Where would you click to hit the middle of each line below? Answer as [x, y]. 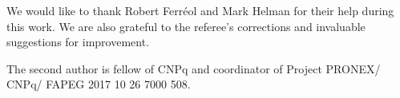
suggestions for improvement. [78, 42]
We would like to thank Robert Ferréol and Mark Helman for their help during [200, 10]
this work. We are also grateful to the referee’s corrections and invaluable [186, 26]
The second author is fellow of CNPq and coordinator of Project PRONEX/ [194, 68]
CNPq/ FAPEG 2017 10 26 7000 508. [99, 84]
